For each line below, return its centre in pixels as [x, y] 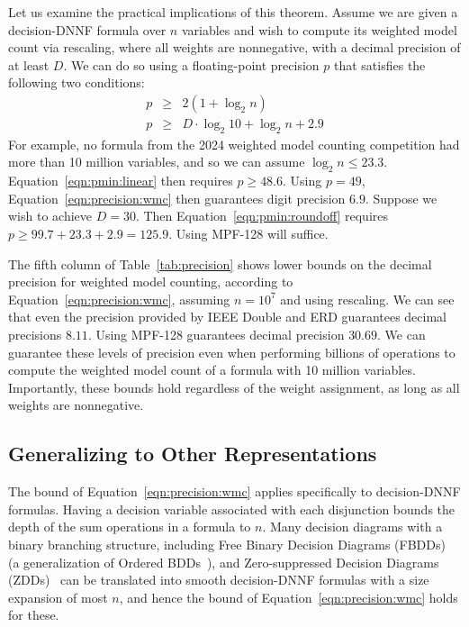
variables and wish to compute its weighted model [319, 29]
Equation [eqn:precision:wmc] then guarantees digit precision [177, 198]
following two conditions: [77, 82]
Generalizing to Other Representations [193, 454]
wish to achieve [50, 216]
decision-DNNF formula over [87, 29]
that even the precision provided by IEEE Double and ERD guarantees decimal [227, 317]
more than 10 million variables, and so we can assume [157, 162]
